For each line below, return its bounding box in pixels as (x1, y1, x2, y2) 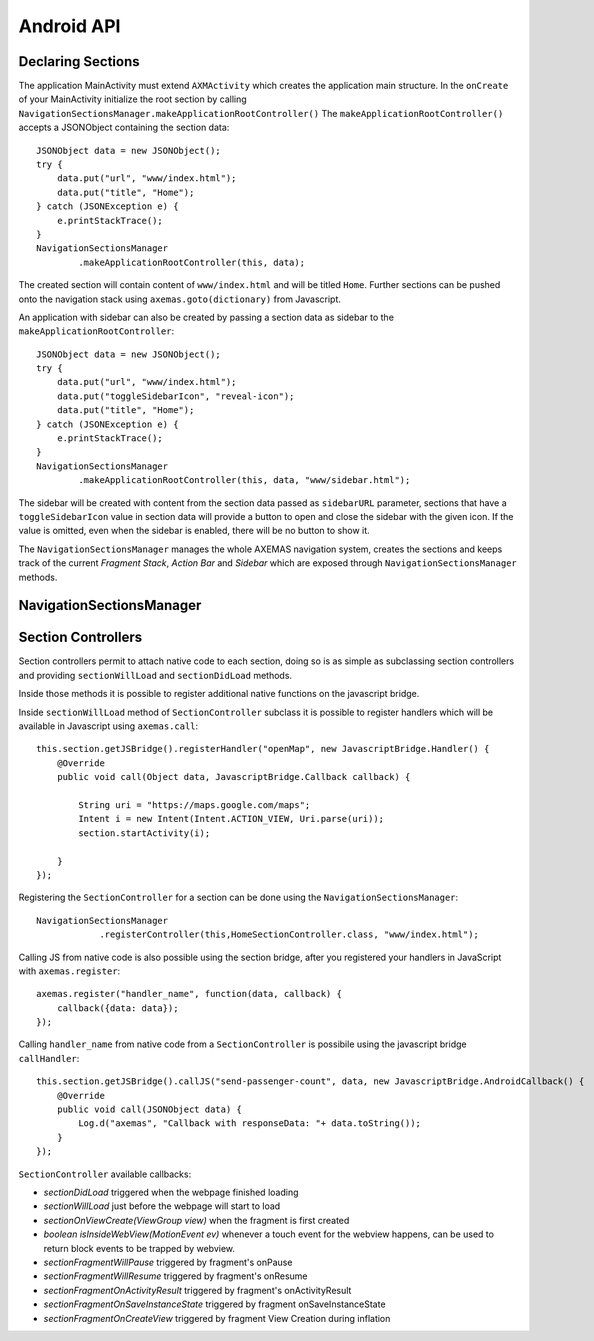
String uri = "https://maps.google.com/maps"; (78, 800, 311, 810)
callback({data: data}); (56, 1002, 179, 1014)
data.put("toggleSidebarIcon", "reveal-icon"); (56, 390, 295, 402)
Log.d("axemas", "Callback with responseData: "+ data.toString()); (78, 1118, 422, 1129)
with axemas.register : (18, 965, 121, 977)
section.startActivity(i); (78, 827, 211, 839)
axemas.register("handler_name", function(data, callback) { (36, 988, 342, 1000)
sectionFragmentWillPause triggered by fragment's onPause (43, 1256, 293, 1268)
